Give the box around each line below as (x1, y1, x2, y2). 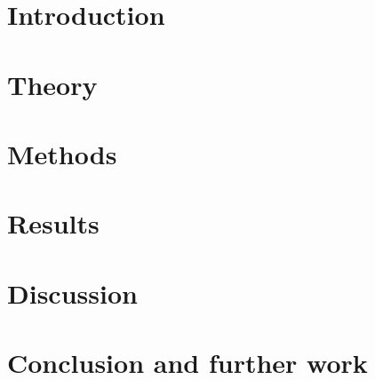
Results (7, 205, 100, 241)
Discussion (7, 274, 138, 311)
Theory (7, 66, 98, 102)
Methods (7, 135, 117, 171)
